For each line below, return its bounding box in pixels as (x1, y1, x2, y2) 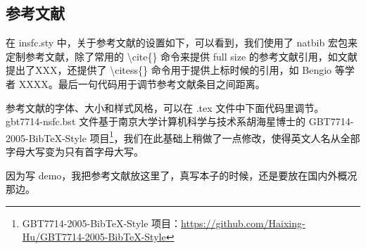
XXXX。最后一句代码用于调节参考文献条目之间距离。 (18, 76, 265, 91)
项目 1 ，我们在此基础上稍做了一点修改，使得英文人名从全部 (89, 128, 360, 145)
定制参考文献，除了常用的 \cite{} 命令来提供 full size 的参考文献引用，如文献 (6, 49, 358, 63)
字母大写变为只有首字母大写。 (6, 144, 144, 159)
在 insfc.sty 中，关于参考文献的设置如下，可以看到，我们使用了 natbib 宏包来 (6, 35, 358, 50)
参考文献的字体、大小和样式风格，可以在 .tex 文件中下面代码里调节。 (6, 100, 324, 115)
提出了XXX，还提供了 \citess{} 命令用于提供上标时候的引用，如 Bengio (6, 63, 332, 77)
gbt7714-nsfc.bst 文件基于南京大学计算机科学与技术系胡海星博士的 (6, 114, 305, 129)
